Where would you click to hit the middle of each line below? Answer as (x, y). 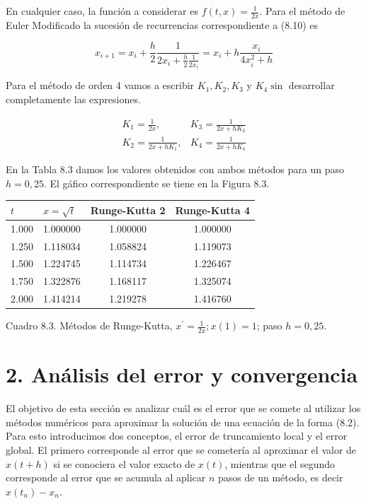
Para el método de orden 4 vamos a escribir (100, 85)
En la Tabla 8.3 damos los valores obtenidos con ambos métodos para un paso (175, 169)
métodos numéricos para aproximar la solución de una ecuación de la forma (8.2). (183, 422)
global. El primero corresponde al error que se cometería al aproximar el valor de (181, 449)
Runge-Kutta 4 (213, 210)
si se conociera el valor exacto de (124, 463)
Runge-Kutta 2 (128, 210)
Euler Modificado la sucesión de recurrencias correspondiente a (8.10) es (162, 24)
